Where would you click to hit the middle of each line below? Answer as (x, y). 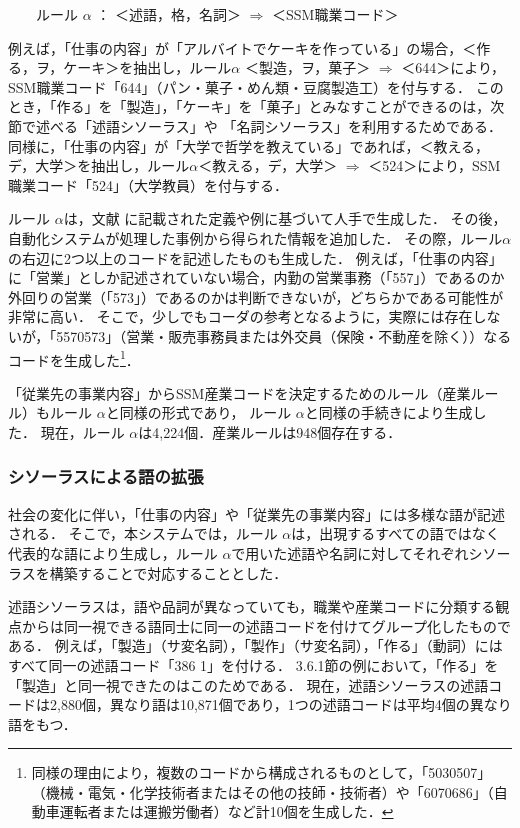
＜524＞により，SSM (434, 165)
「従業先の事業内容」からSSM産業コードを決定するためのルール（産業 (239, 392)
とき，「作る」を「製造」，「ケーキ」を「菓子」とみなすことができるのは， (249, 106)
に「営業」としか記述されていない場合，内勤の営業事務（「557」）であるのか (256, 277)
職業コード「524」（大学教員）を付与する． (148, 184)
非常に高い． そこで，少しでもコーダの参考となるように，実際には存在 (240, 316)
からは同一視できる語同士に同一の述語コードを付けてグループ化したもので (266, 625)
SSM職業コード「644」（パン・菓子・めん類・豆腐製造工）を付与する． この (256, 86)
